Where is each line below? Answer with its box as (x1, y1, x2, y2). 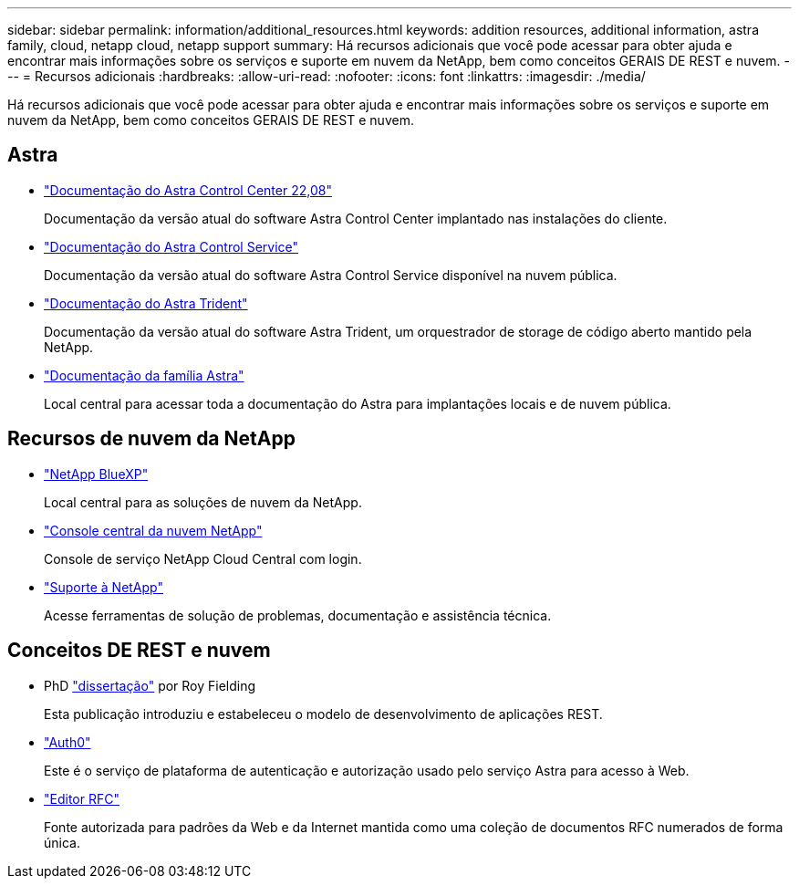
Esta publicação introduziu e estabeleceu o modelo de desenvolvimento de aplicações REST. (44, 705, 603, 722)
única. (44, 834, 80, 850)
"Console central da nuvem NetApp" (44, 522, 263, 538)
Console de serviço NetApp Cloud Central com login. (44, 550, 362, 567)
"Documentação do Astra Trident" (44, 295, 248, 311)
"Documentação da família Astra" (44, 367, 244, 383)
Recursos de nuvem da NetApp (7, 427, 296, 451)
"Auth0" (44, 734, 91, 750)
